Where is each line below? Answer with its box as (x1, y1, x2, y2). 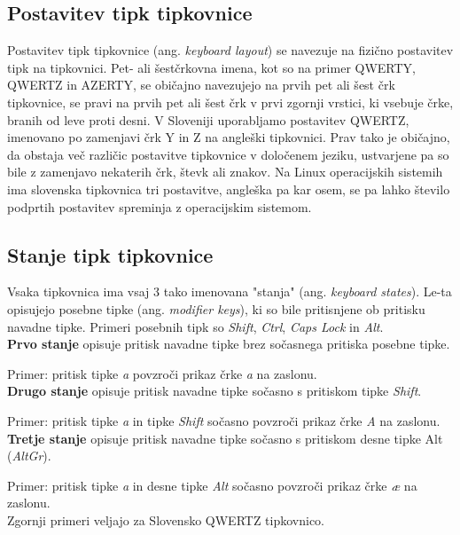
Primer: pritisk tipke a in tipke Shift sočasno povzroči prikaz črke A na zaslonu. (7, 411, 441, 429)
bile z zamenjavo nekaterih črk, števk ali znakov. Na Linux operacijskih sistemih (7, 162, 443, 181)
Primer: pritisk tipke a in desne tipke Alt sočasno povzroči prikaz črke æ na (7, 476, 417, 494)
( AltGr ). (7, 446, 51, 465)
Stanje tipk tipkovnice (7, 240, 214, 268)
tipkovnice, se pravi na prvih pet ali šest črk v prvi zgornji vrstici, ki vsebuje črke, (7, 92, 454, 111)
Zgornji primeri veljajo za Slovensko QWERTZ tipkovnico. (7, 510, 325, 529)
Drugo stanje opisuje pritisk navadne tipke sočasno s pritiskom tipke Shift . (7, 382, 422, 400)
